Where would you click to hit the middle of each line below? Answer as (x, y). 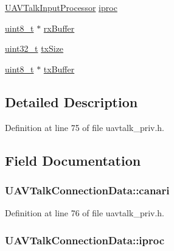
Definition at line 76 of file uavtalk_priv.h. (85, 213)
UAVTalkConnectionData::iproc (85, 240)
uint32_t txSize (34, 48)
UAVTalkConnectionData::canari (87, 190)
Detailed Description (71, 101)
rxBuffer (59, 28)
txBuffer (59, 69)
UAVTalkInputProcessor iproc (61, 7)
